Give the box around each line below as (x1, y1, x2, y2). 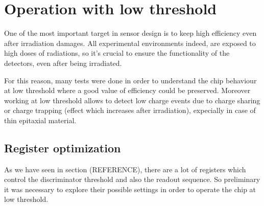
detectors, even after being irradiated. (4, 57, 122, 68)
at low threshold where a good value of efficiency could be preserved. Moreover (4, 85, 251, 96)
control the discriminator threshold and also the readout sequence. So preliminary (4, 174, 260, 185)
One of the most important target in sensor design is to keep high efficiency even (4, 28, 257, 38)
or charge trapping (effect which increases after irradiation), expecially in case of (4, 105, 256, 116)
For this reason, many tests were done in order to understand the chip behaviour (4, 75, 257, 85)
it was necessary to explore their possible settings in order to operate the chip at (4, 184, 256, 194)
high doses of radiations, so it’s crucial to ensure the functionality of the (4, 48, 230, 58)
